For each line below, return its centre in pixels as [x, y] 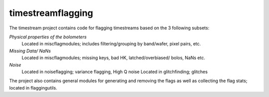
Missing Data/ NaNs [30, 51]
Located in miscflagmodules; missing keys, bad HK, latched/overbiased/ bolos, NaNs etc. [113, 58]
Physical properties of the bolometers [48, 37]
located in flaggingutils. [33, 88]
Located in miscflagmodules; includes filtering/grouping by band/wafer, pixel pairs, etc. [111, 44]
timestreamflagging [51, 13]
